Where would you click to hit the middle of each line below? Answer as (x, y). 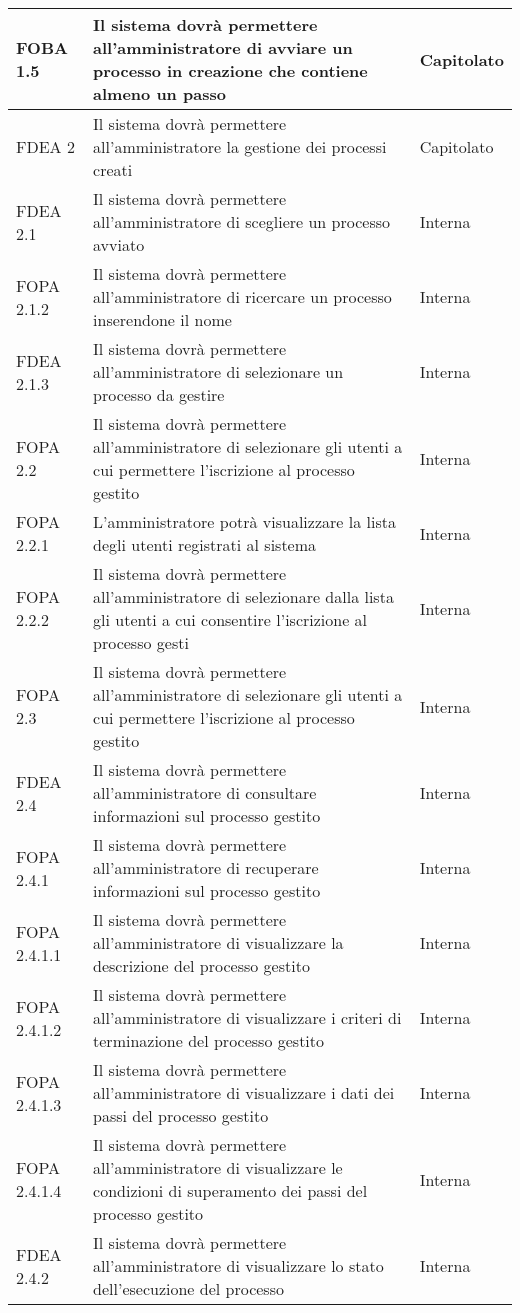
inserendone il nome (162, 319)
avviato (119, 244)
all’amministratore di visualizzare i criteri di (247, 1017)
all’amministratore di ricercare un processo (242, 296)
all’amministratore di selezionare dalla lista (243, 596)
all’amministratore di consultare (205, 792)
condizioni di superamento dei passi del (230, 1190)
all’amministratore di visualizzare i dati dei (244, 1092)
